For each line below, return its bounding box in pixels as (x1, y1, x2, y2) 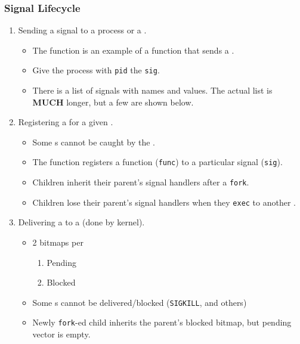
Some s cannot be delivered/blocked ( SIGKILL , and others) (32, 296, 247, 308)
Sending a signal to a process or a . (18, 24, 147, 36)
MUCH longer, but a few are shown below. (32, 95, 194, 108)
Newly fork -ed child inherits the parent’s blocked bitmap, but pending (32, 316, 292, 328)
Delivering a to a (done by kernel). (18, 216, 145, 228)
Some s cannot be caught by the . (32, 135, 155, 148)
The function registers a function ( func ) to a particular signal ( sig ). (32, 156, 283, 168)
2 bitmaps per (32, 236, 83, 248)
